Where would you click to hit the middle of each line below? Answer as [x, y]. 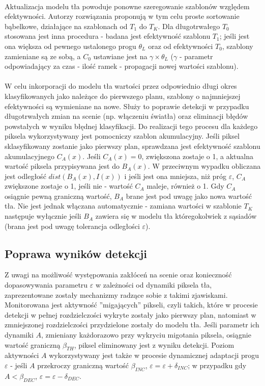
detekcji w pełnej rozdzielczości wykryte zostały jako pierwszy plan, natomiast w [130, 314]
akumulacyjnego [30, 156]
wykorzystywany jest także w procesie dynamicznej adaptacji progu [154, 355]
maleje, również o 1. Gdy [185, 186]
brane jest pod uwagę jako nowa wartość [189, 196]
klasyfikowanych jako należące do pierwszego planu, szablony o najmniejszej [123, 96]
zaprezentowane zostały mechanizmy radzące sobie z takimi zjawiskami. [116, 294]
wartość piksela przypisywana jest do [62, 166]
